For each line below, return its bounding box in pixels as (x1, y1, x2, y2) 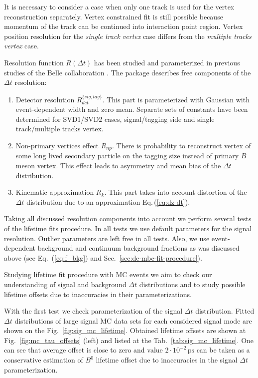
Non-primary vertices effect (15, 140, 99, 150)
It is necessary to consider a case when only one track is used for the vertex (4, 1, 235, 11)
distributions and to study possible (139, 279, 246, 289)
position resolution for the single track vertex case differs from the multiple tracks (4, 30, 252, 41)
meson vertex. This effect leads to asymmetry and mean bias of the (15, 160, 221, 170)
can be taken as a (196, 345, 250, 355)
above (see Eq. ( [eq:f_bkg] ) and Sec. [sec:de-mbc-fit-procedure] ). (4, 252, 202, 263)
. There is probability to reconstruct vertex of (112, 140, 251, 150)
